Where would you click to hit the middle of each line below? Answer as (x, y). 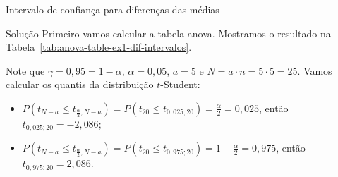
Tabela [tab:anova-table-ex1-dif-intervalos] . (99, 47)
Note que (25, 70)
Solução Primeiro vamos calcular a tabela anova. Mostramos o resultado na (168, 33)
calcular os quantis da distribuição (80, 84)
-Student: (180, 84)
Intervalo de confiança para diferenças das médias (113, 9)
